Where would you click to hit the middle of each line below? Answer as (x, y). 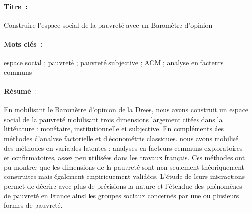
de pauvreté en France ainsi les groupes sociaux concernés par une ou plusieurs (122, 195)
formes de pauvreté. (33, 205)
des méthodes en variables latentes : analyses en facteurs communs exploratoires (123, 148)
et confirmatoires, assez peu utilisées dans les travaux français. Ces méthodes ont (125, 157)
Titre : (16, 6)
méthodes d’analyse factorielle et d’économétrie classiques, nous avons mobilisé (121, 138)
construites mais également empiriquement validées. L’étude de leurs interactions (125, 176)
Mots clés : (23, 44)
